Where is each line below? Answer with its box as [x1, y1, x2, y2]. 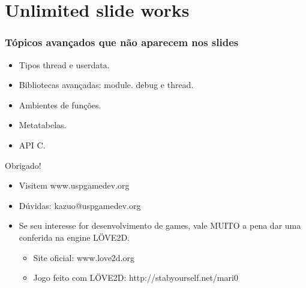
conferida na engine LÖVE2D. [19, 231, 130, 243]
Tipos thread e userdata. [19, 58, 110, 71]
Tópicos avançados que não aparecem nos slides [5, 35, 239, 50]
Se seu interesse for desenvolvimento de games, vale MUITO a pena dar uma [19, 219, 301, 232]
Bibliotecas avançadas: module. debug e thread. [19, 78, 194, 91]
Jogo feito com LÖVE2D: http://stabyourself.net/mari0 [33, 271, 238, 284]
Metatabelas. [19, 119, 67, 131]
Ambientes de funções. [19, 98, 101, 111]
